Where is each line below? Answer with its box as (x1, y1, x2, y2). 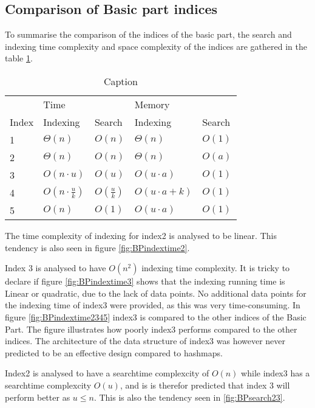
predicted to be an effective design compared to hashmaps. (5, 346, 223, 359)
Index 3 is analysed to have (5, 261, 106, 274)
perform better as (5, 390, 70, 403)
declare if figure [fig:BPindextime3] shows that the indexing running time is (5, 275, 285, 288)
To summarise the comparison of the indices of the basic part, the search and (5, 28, 292, 41)
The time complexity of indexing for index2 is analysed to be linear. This (5, 229, 277, 241)
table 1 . (5, 52, 33, 64)
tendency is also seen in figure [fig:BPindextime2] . (5, 241, 190, 254)
